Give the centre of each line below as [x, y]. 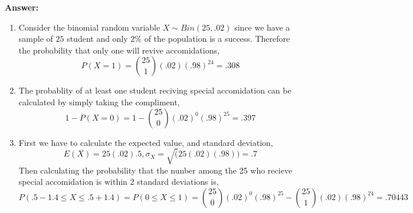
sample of [36, 39]
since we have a [262, 27]
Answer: [22, 7]
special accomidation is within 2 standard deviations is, [119, 182]
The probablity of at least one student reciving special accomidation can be [155, 90]
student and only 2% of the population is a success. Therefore [178, 39]
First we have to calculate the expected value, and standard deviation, [146, 142]
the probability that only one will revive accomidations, [119, 50]
